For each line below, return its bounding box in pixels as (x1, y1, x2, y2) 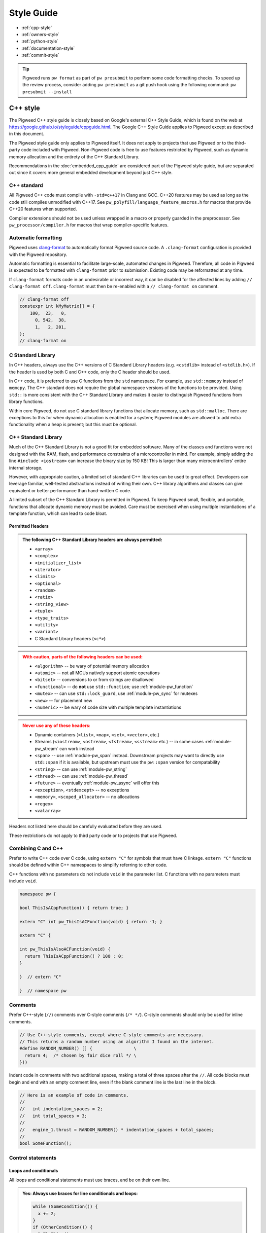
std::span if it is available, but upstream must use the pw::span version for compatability (34, 760, 220, 765)
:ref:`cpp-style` (21, 25, 52, 31)
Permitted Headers (9, 523, 49, 529)
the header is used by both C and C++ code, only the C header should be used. (9, 369, 171, 375)
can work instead (59, 745, 95, 752)
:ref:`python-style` (21, 38, 59, 44)
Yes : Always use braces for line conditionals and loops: (22, 1191, 138, 1197)
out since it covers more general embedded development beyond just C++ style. (9, 170, 173, 176)
